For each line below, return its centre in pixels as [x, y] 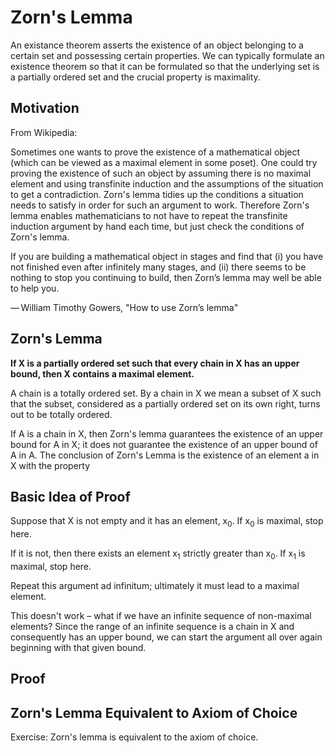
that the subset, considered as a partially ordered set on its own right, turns [165, 403]
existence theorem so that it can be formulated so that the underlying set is [165, 66]
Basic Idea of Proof [70, 496]
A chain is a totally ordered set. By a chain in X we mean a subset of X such [166, 393]
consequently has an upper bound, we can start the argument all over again [166, 637]
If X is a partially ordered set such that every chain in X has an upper [155, 363]
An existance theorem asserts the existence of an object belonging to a [157, 45]
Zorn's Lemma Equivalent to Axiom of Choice [154, 712]
